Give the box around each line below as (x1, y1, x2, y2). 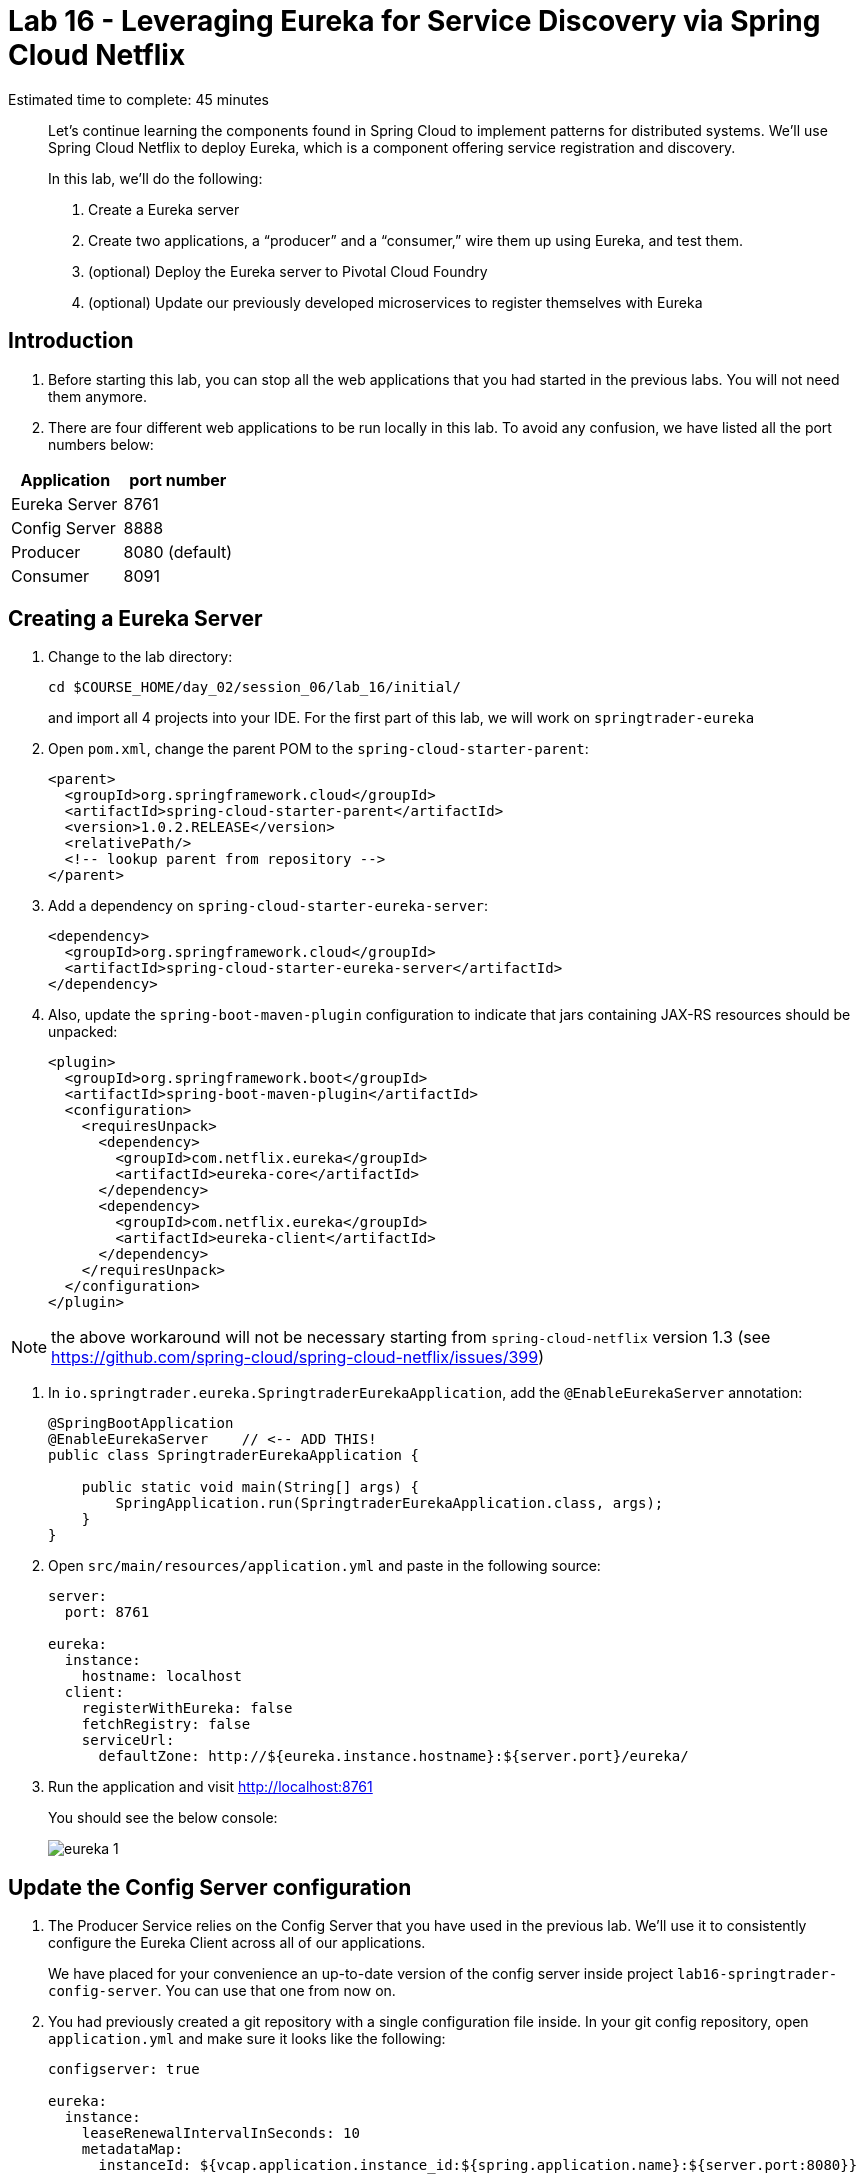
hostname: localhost (81, 1668, 242, 1685)
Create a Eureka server (88, 200, 240, 218)
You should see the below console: (48, 1809, 278, 1827)
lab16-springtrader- (677, 1966, 838, 1983)
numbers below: (48, 435, 154, 453)
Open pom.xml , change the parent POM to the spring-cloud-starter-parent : (48, 740, 589, 758)
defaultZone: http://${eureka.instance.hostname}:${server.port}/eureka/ (98, 1748, 689, 1765)
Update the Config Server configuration (8, 1874, 412, 1900)
